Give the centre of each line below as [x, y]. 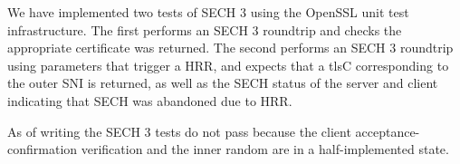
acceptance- [388, 131]
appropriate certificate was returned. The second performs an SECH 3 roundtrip [230, 48]
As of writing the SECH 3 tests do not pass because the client [179, 131]
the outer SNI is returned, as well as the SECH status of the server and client [223, 83]
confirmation [43, 149]
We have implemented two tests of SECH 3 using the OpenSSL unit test [208, 12]
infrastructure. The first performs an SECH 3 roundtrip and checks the [205, 29]
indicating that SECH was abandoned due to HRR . [150, 100]
